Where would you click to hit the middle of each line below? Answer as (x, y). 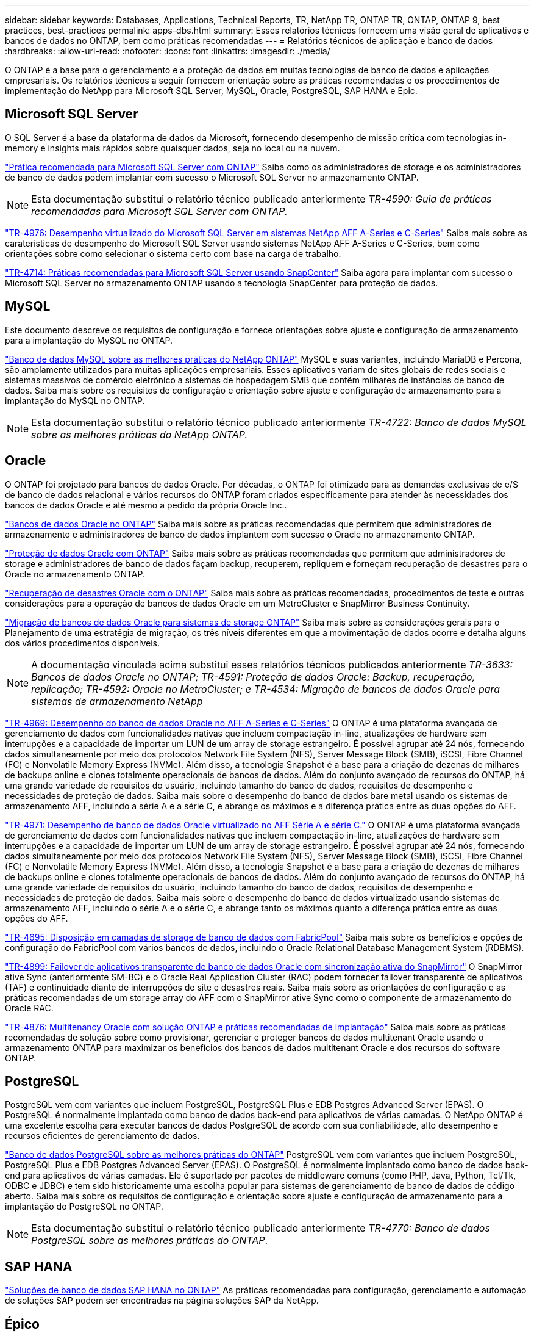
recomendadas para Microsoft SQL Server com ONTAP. (159, 211)
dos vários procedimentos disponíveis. (83, 643)
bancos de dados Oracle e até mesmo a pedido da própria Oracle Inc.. (146, 505)
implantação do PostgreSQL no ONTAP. (84, 1207)
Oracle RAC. (29, 1008)
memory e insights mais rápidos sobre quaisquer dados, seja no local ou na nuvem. (173, 148)
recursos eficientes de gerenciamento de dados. (102, 1136)
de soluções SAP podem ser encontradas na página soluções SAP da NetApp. (162, 1301)
